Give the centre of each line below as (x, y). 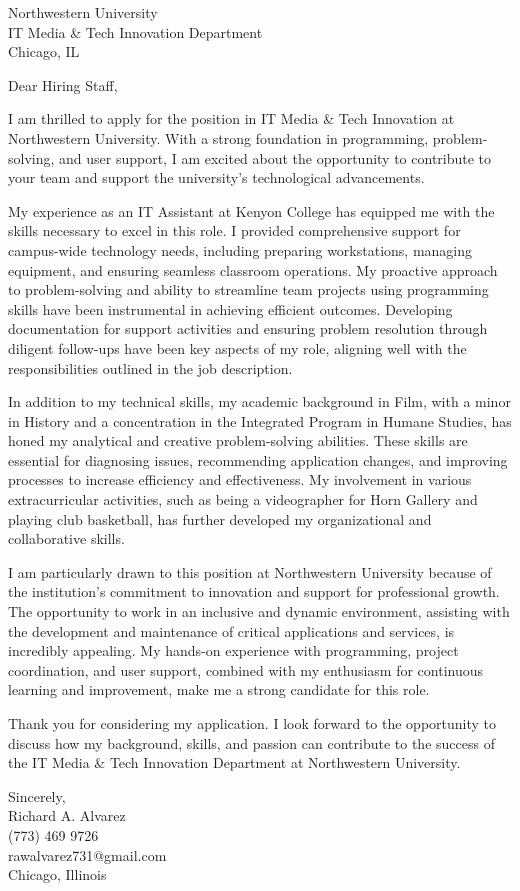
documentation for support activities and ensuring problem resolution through (248, 328)
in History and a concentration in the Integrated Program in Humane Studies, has (260, 420)
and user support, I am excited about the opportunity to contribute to (275, 157)
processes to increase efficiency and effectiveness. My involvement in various (240, 479)
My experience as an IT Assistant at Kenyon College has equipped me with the (251, 210)
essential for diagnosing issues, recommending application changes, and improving (258, 459)
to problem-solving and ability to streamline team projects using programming (248, 289)
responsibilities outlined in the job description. (150, 367)
